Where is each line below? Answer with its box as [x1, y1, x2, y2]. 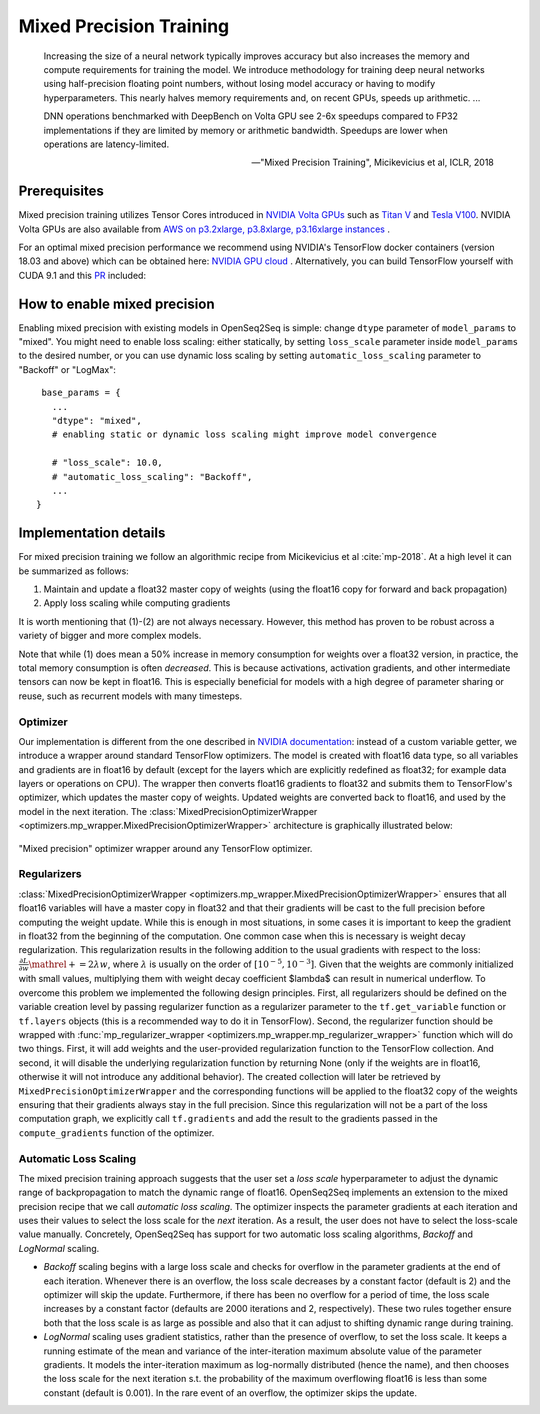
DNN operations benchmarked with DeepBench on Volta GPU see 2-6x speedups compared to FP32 [43, 110, 459, 122]
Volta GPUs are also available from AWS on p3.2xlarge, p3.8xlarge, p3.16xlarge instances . [18, 223, 390, 235]
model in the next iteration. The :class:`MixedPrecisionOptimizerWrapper [18, 805, 318, 817]
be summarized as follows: [18, 565, 129, 577]
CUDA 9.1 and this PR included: [18, 269, 147, 281]
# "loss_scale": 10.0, [51, 457, 164, 469]
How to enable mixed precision [18, 295, 215, 312]
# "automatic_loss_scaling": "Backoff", [51, 471, 253, 482]
